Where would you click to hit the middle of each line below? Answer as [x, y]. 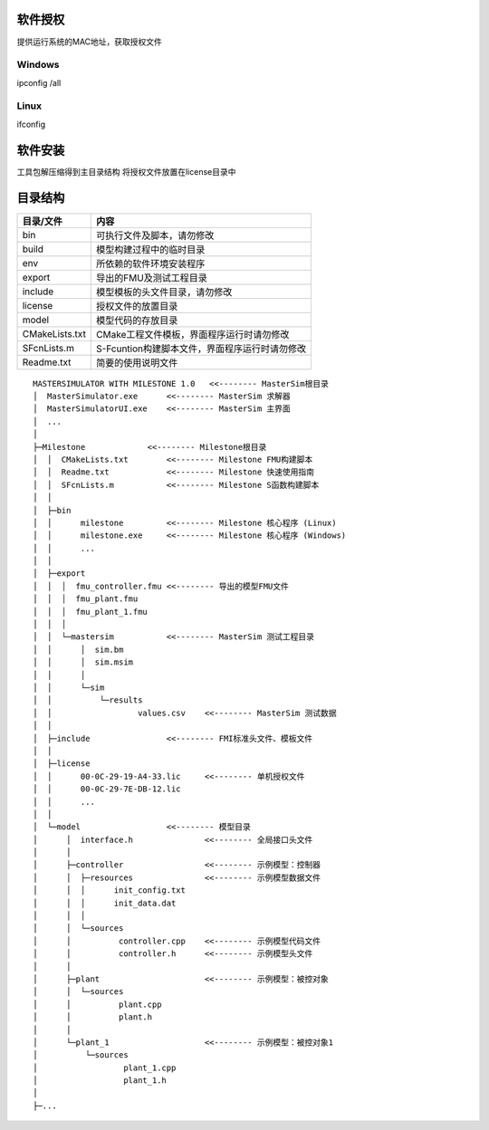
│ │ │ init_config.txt [109, 891]
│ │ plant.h [93, 1017]
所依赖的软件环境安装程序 [151, 263]
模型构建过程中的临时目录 [151, 249]
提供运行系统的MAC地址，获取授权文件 [90, 42]
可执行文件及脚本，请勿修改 [155, 235]
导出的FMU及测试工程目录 [152, 278]
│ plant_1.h [100, 1081]
